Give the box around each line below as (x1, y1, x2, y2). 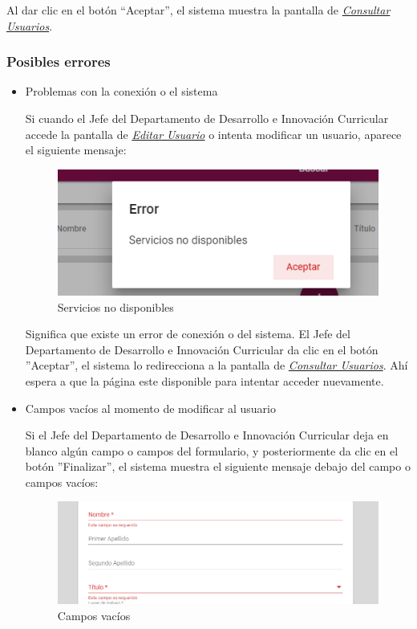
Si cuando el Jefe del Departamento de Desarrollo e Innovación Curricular (25, 110, 389, 126)
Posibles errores (6, 51, 111, 71)
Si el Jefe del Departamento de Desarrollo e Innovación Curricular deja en (25, 427, 389, 443)
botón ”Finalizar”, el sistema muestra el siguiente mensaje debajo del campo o (25, 458, 411, 475)
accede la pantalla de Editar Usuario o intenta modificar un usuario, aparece (25, 125, 402, 142)
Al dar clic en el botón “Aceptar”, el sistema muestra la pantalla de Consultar (6, 2, 391, 18)
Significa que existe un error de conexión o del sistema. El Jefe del (25, 325, 350, 342)
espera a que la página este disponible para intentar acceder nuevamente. (25, 372, 384, 389)
